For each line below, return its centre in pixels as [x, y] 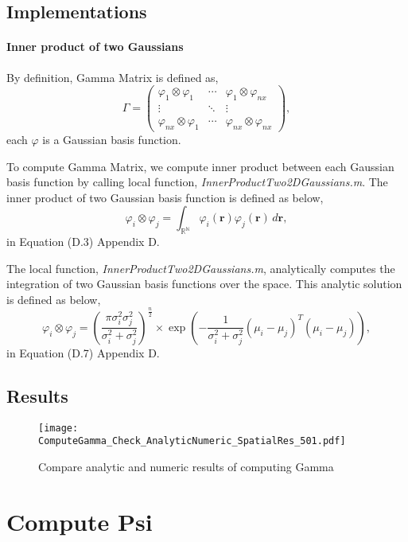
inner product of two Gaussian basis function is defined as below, [165, 197]
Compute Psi [80, 521]
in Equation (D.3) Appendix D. [83, 242]
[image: [58, 428]
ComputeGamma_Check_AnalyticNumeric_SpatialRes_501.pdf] [192, 441]
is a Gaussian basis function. [112, 139]
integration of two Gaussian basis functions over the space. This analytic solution [204, 284]
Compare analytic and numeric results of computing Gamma [186, 466]
